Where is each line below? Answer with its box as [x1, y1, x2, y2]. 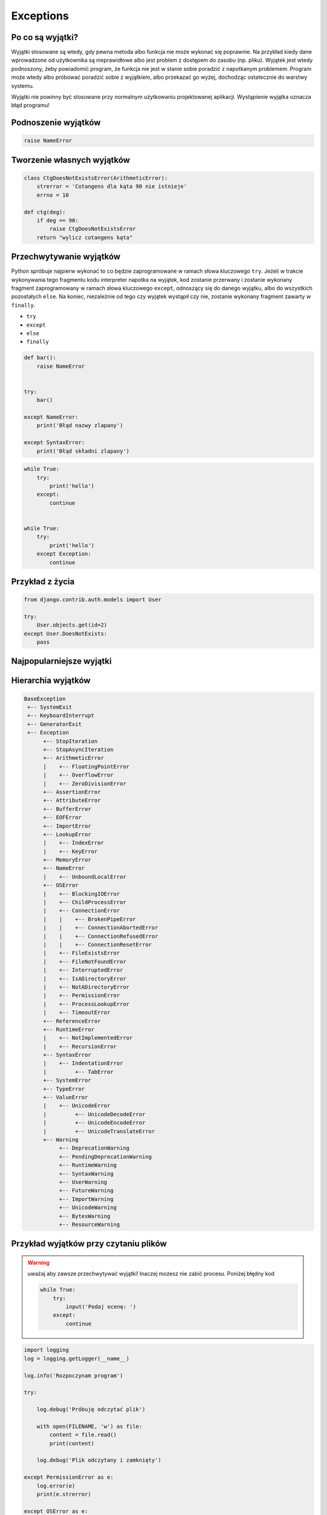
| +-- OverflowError [43, 771, 114, 779]
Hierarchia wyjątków [11, 676, 91, 686]
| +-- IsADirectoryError [43, 975, 127, 982]
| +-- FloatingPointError [43, 763, 130, 770]
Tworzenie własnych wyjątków [11, 155, 130, 165]
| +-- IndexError [43, 839, 104, 847]
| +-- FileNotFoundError [43, 958, 127, 965]
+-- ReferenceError [43, 1017, 101, 1024]
